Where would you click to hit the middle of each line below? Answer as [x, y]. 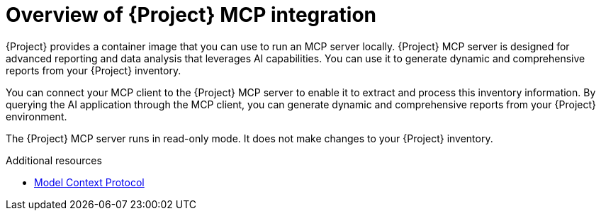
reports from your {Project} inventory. [94, 70]
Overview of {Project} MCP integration [191, 15]
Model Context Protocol [89, 182]
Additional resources [54, 160]
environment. [36, 116]
